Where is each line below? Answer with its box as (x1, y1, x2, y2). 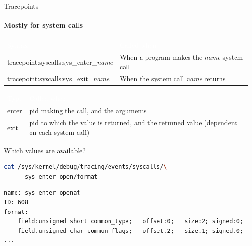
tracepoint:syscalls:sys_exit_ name (7, 73, 110, 83)
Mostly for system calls (4, 20, 83, 30)
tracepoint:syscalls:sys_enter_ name (7, 56, 113, 66)
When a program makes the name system (120, 51, 243, 62)
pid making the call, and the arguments (29, 105, 147, 115)
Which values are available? (4, 145, 86, 155)
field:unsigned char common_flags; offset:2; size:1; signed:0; (17, 227, 243, 234)
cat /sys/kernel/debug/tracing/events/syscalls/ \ (4, 164, 167, 171)
